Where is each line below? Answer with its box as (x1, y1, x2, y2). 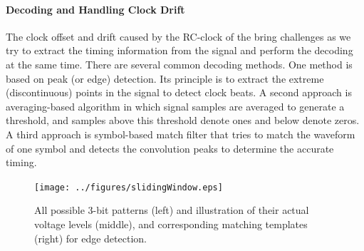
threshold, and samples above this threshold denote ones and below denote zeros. (6, 113, 360, 128)
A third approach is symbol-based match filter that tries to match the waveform (6, 126, 355, 141)
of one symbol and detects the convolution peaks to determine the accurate (6, 140, 334, 155)
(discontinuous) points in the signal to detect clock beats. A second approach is (6, 85, 352, 100)
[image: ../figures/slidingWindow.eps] (34, 182, 223, 193)
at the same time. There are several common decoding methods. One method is (6, 56, 353, 71)
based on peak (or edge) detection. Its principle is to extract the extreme (6, 71, 324, 86)
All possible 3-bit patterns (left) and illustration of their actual (34, 203, 309, 217)
